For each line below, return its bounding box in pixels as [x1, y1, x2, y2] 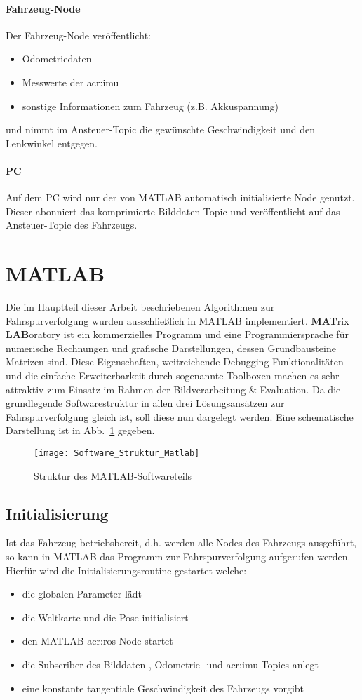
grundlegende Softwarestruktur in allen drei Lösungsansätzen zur [6, 396, 285, 410]
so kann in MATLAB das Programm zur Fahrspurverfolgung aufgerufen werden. [6, 549, 351, 564]
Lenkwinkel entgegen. [6, 135, 98, 150]
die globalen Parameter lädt [22, 586, 142, 601]
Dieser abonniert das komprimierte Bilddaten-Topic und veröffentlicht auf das [6, 203, 340, 218]
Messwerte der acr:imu [22, 74, 119, 89]
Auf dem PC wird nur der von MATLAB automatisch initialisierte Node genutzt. [6, 190, 355, 205]
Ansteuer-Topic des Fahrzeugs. [6, 217, 138, 232]
